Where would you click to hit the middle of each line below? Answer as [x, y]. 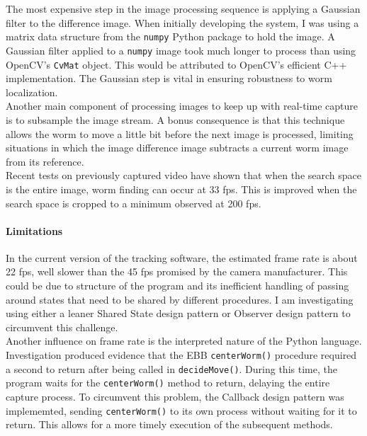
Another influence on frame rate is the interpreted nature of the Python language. [184, 341]
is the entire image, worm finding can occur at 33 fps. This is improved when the [181, 189]
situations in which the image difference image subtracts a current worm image [177, 148]
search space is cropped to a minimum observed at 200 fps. [134, 203]
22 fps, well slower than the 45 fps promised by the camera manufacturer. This [177, 271]
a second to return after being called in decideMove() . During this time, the [171, 368]
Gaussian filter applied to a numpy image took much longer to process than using [181, 50]
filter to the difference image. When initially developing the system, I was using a [182, 22]
